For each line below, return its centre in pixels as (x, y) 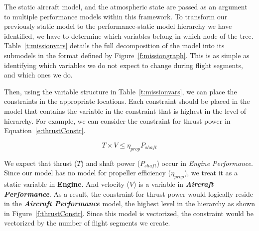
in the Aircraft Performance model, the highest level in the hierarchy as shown (129, 203)
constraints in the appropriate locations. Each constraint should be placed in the (127, 101)
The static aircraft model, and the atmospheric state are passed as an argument (126, 6)
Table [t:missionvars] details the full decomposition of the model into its (114, 45)
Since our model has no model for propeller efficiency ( (88, 173)
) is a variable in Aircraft (174, 184)
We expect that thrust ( (41, 163)
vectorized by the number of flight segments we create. (87, 223)
